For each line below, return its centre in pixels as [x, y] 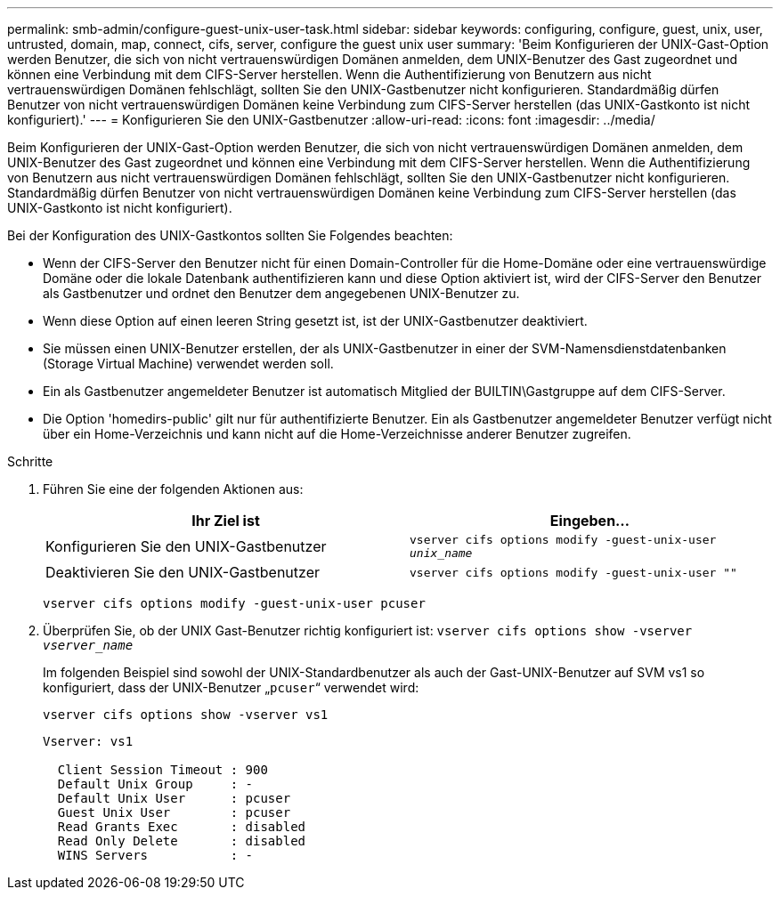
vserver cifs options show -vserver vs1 [186, 715]
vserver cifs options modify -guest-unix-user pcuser [234, 603]
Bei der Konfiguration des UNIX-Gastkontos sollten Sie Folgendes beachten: [230, 235]
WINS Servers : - [155, 855]
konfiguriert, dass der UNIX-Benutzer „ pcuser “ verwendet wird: [231, 687]
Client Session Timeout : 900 [162, 770]
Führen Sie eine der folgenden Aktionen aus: [173, 489]
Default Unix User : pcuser [174, 798]
